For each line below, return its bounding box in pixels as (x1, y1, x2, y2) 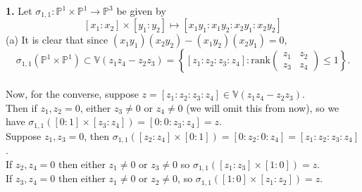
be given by (116, 4, 166, 18)
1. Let (6, 4, 32, 18)
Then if (6, 100, 37, 115)
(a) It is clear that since (6, 32, 108, 47)
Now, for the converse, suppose (6, 87, 139, 101)
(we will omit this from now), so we (186, 100, 339, 115)
